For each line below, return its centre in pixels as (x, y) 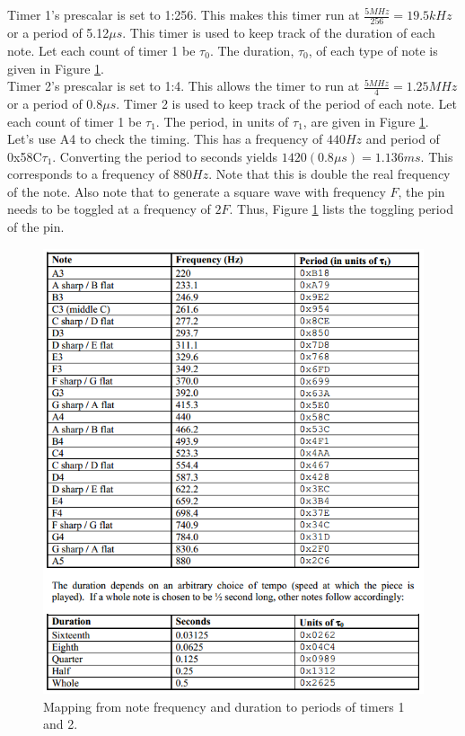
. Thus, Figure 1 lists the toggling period (341, 209)
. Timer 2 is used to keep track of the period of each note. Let (286, 103)
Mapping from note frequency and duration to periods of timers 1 (224, 706)
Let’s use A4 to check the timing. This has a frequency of (165, 139)
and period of (403, 139)
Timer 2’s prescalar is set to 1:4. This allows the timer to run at (184, 86)
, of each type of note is (373, 50)
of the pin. (36, 227)
